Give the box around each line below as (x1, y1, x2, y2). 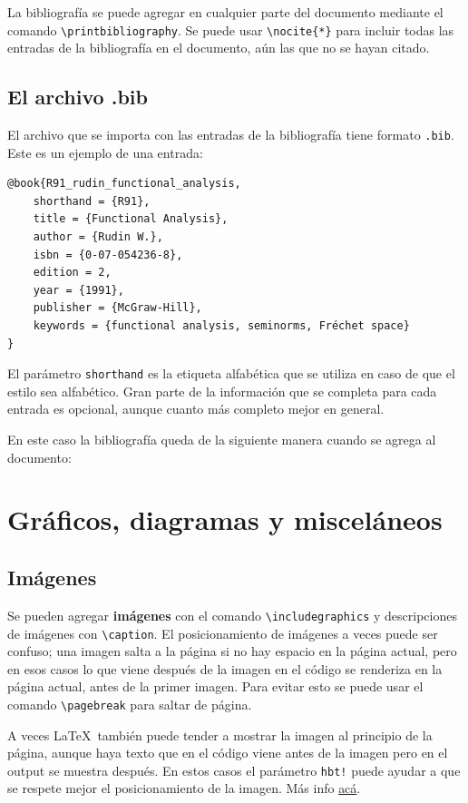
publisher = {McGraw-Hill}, (33, 301, 202, 315)
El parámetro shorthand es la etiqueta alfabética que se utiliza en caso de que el (7, 364, 455, 383)
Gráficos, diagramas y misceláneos (7, 501, 443, 538)
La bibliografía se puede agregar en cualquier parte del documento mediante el (7, 3, 444, 21)
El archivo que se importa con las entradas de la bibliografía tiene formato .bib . (7, 125, 454, 144)
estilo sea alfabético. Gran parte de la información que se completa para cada (7, 381, 437, 400)
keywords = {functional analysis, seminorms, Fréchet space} (33, 319, 410, 333)
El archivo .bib (7, 83, 148, 111)
